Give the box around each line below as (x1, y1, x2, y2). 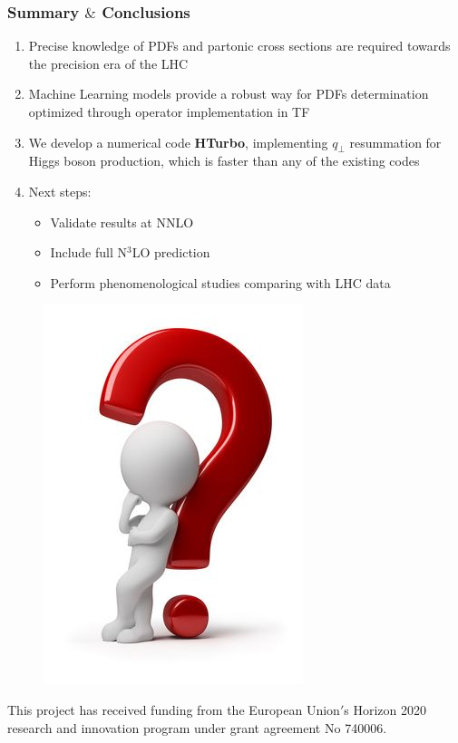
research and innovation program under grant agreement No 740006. (7, 718, 387, 737)
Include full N (50, 243, 127, 262)
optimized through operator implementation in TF (28, 102, 310, 121)
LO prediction (132, 243, 210, 262)
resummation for (349, 132, 442, 151)
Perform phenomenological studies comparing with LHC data (50, 273, 391, 292)
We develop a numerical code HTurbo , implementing (28, 132, 328, 151)
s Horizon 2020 (344, 700, 426, 719)
